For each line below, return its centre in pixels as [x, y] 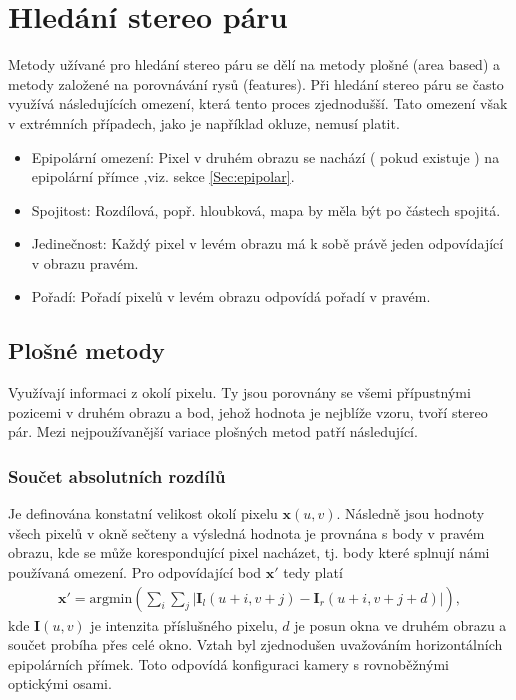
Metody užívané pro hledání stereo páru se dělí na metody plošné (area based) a [254, 64]
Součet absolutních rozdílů [117, 475]
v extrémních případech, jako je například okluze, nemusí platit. [204, 122]
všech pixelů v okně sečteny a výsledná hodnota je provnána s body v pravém [246, 532]
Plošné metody [86, 350]
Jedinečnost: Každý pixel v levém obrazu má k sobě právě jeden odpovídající [267, 243]
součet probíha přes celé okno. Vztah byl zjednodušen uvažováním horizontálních [255, 644]
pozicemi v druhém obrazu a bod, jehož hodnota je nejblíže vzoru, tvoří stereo [248, 411]
